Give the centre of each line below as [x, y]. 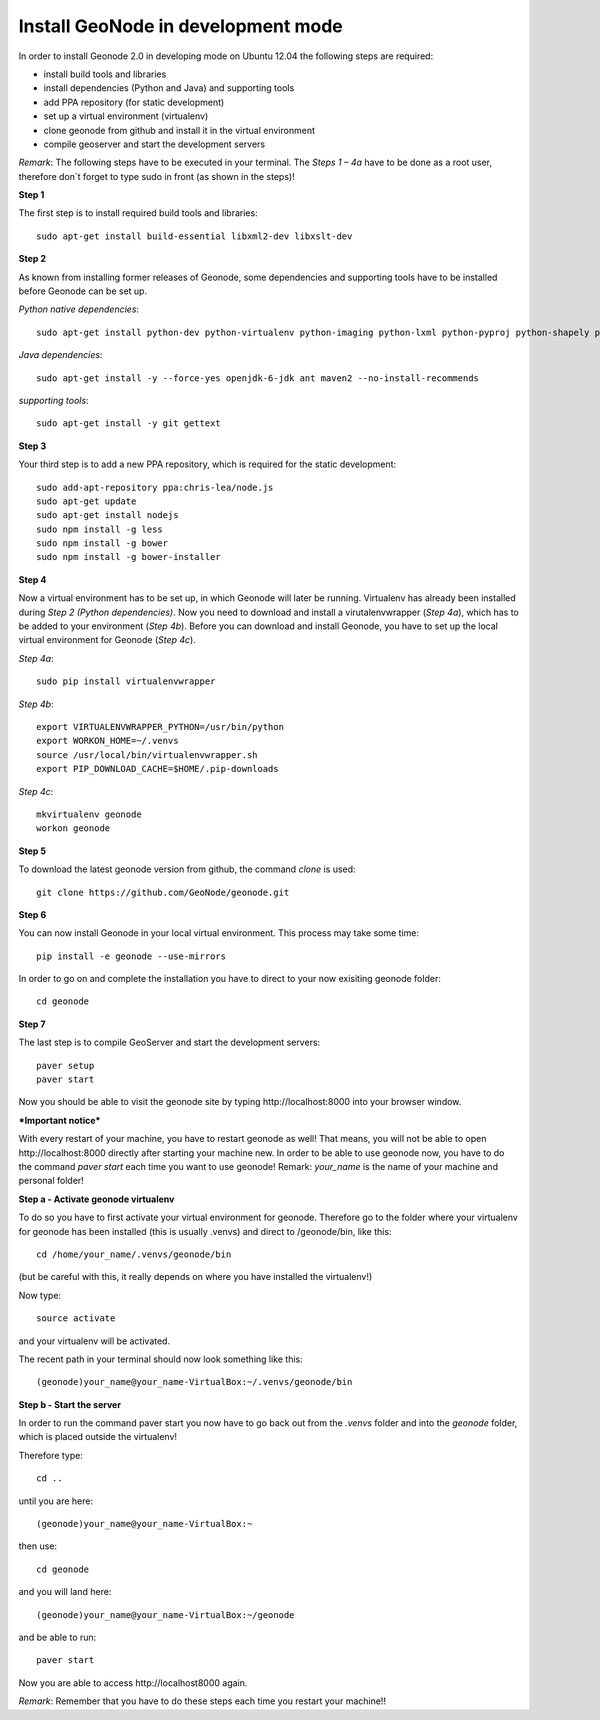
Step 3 [32, 446]
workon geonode [73, 828]
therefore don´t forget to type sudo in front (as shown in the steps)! [156, 176]
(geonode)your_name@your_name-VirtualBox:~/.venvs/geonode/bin [194, 1382]
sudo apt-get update [86, 501]
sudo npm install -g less [100, 529]
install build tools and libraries [105, 74]
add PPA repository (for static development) [134, 102]
